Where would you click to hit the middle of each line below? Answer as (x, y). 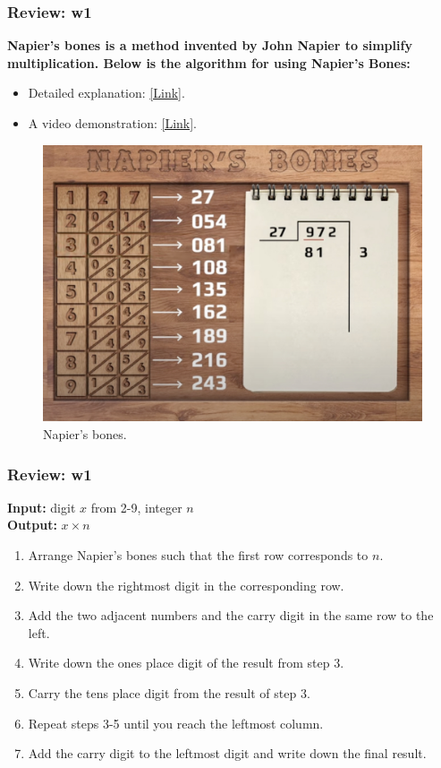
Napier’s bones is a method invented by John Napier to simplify (210, 45)
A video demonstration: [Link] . (112, 123)
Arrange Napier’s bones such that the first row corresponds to (198, 555)
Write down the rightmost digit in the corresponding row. (186, 585)
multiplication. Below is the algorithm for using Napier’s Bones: (209, 62)
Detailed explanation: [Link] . (106, 93)
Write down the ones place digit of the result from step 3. (186, 663)
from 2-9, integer (136, 507)
